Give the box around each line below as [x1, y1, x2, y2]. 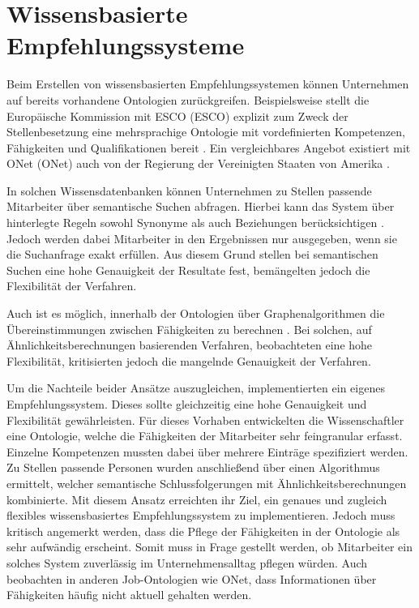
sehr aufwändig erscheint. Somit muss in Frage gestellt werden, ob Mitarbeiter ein [6, 538, 413, 555]
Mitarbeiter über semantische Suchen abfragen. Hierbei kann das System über [6, 198, 395, 215]
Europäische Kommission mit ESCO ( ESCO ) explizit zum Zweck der [6, 107, 348, 124]
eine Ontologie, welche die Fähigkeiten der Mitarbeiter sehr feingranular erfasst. [6, 427, 403, 444]
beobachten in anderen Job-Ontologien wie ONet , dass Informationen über [6, 570, 377, 587]
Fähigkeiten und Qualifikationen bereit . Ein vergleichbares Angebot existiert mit [6, 139, 411, 156]
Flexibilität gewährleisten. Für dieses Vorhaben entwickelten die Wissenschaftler [6, 411, 404, 428]
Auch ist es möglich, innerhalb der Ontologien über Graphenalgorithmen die [6, 305, 385, 322]
